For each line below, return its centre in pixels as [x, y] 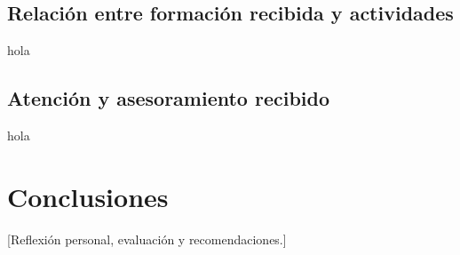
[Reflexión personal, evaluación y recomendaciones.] [147, 239]
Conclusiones [88, 196]
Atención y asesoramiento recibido [169, 98]
